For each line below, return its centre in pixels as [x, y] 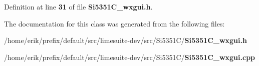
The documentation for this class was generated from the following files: [114, 23]
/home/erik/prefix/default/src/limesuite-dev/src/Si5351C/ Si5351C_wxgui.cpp [130, 57]
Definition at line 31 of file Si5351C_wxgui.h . [78, 6]
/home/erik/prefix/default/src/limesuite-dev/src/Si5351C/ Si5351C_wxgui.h [125, 40]
